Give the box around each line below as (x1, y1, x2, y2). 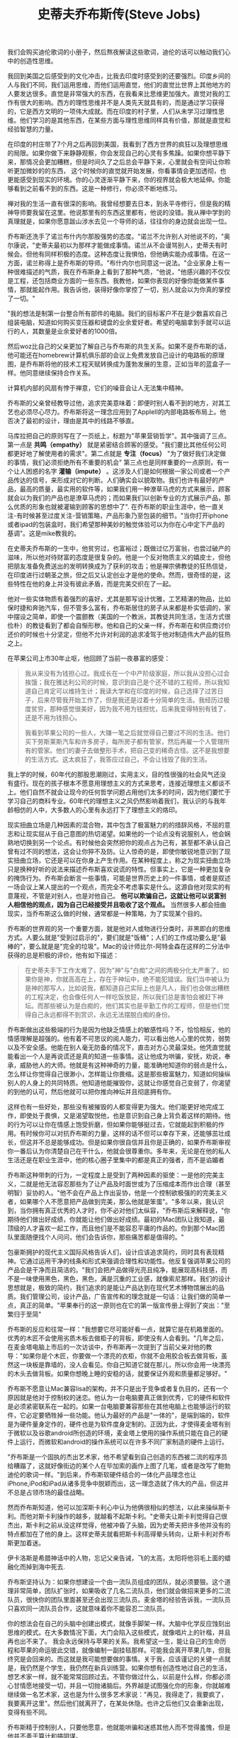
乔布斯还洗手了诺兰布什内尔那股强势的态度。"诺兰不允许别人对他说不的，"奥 (7, 232, 231, 241)
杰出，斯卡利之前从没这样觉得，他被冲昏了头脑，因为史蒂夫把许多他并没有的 (7, 1521, 231, 1530)
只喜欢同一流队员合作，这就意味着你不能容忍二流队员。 (7, 1604, 169, 1613)
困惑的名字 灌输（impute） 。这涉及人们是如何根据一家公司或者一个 (25, 467, 225, 476)
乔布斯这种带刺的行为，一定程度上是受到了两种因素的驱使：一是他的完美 (7, 1171, 218, 1179)
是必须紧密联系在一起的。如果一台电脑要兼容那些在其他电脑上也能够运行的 (7, 1402, 225, 1411)
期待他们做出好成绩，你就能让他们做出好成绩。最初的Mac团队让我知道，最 (7, 1215, 225, 1224)
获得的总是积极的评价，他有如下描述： (7, 951, 119, 959)
